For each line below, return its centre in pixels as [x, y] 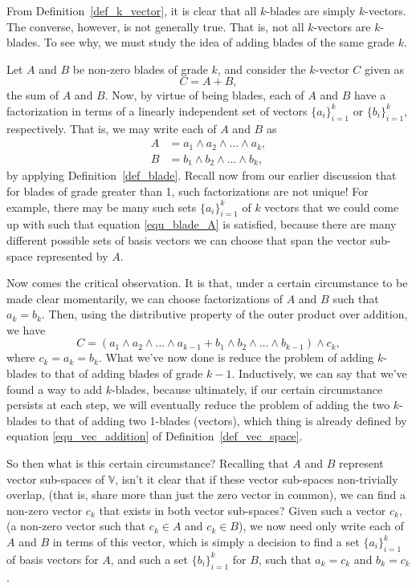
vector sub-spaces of [55, 479]
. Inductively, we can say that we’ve [319, 373]
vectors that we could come [332, 207]
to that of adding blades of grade [122, 373]
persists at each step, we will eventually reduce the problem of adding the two [198, 405]
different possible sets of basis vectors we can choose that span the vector [187, 239]
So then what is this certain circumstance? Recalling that [148, 463]
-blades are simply [311, 10]
